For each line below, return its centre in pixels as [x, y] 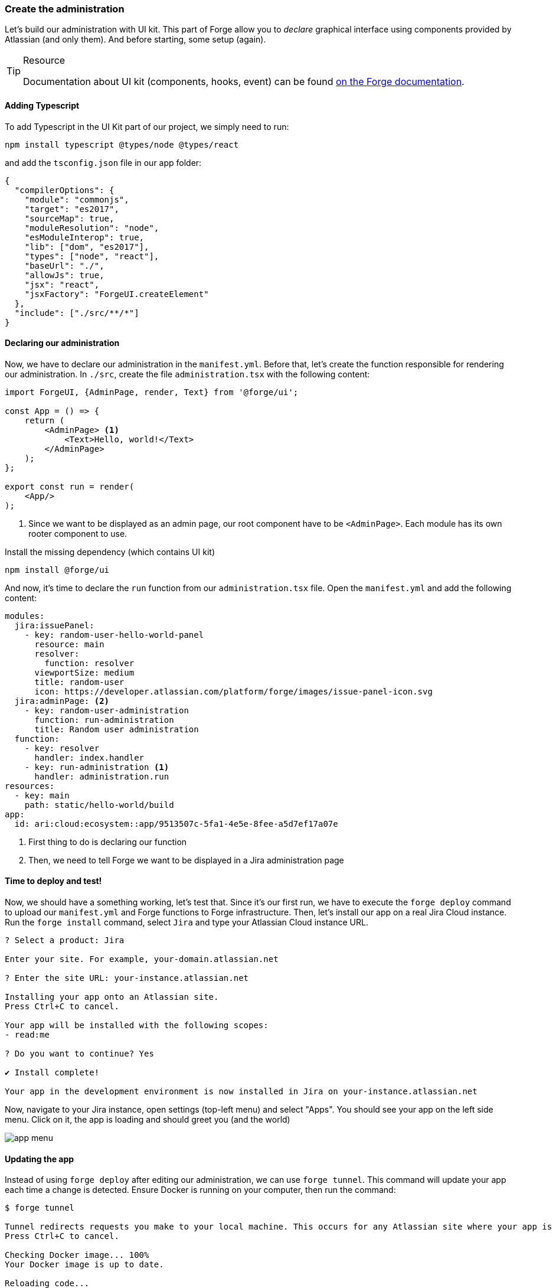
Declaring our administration [62, 343]
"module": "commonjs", [77, 199]
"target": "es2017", [72, 209]
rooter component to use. [78, 533]
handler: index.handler [89, 757]
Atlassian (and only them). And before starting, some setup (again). [135, 40]
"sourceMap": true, [69, 218]
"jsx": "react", [62, 284]
